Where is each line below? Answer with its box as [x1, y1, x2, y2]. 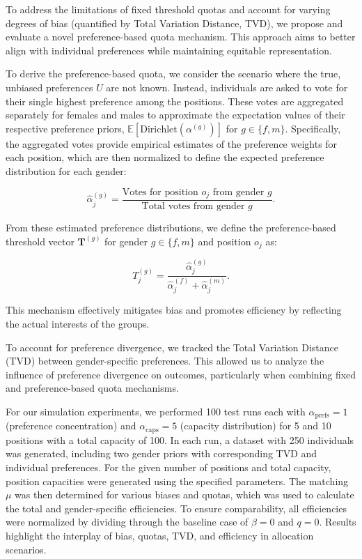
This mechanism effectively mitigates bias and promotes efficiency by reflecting [6, 303, 342, 317]
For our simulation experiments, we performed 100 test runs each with [6, 404, 306, 418]
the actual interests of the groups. [6, 316, 150, 330]
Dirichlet [140, 124, 178, 135]
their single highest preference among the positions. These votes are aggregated [6, 93, 344, 108]
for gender [104, 233, 148, 248]
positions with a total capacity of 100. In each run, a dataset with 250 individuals [6, 432, 354, 447]
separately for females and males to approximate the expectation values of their [6, 107, 345, 122]
